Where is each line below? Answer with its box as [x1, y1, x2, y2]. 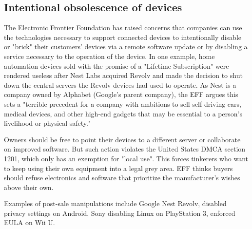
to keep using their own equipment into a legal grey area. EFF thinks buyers [4, 163, 233, 173]
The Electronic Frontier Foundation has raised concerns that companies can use [4, 22, 242, 33]
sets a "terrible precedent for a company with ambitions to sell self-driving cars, [4, 98, 241, 109]
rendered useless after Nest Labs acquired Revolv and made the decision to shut [4, 70, 243, 80]
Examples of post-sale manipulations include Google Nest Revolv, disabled [4, 198, 227, 209]
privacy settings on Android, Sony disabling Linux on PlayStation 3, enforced [4, 208, 235, 218]
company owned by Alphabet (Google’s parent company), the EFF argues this [4, 89, 238, 99]
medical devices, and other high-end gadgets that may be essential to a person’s [4, 108, 242, 118]
